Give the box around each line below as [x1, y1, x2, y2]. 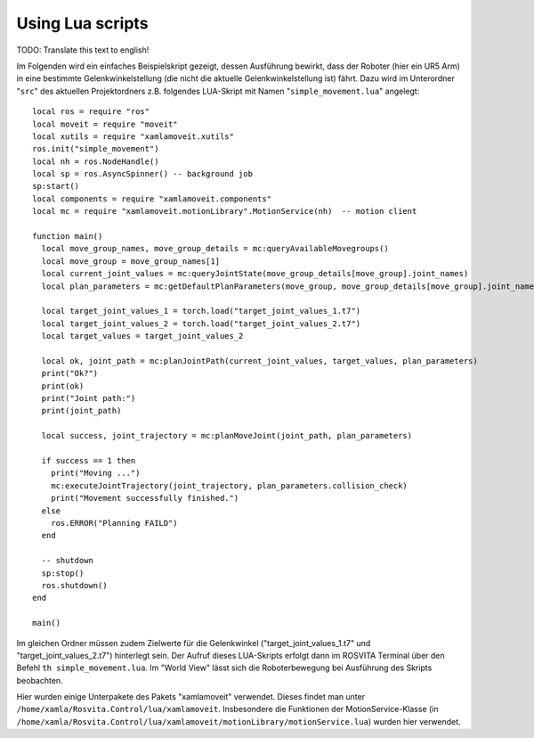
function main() [32, 232, 103, 242]
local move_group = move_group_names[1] [41, 256, 221, 266]
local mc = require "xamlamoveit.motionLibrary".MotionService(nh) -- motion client [32, 206, 417, 217]
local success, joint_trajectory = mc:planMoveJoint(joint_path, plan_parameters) [41, 430, 413, 441]
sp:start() [32, 181, 80, 192]
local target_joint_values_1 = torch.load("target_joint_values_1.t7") [41, 306, 361, 316]
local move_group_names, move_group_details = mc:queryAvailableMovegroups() [41, 243, 389, 254]
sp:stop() [41, 568, 85, 578]
